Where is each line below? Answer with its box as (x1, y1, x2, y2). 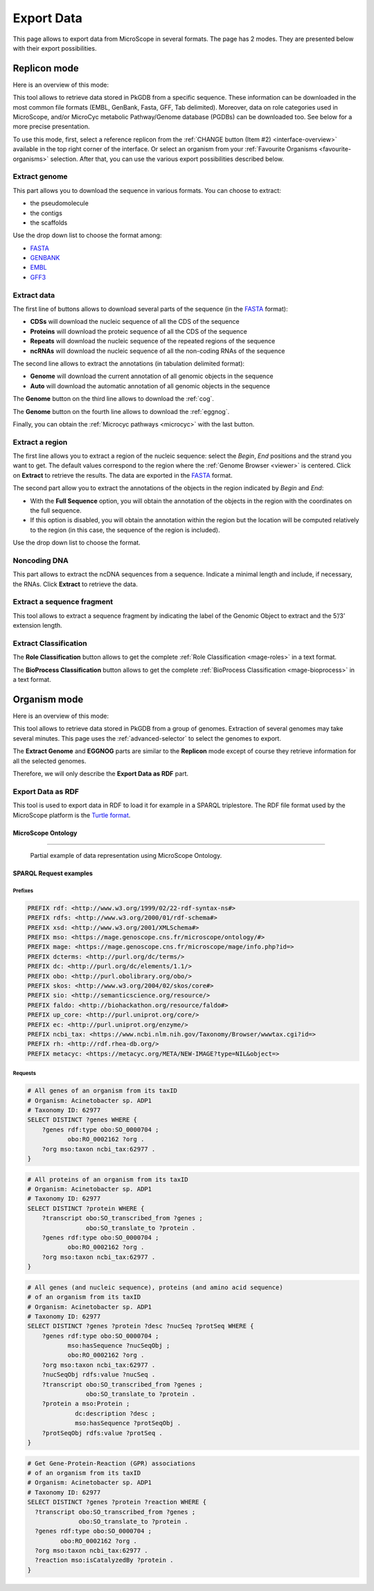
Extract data (12, 290, 55, 300)
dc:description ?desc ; (75, 1409, 156, 1418)
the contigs (30, 209, 62, 217)
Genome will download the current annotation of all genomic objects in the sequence (30, 372, 274, 381)
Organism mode (12, 694, 84, 705)
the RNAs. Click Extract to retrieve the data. (12, 580, 138, 588)
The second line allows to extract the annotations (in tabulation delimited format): (12, 359, 245, 368)
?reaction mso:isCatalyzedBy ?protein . (35, 1556, 174, 1564)
